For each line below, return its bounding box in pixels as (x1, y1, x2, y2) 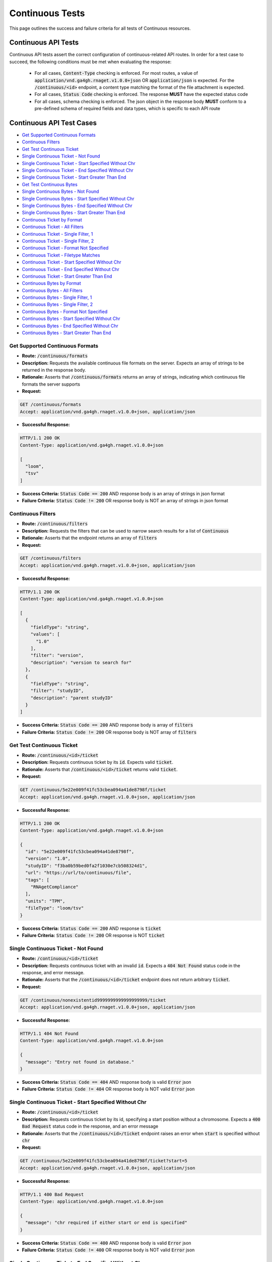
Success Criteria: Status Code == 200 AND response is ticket (22, 925, 161, 931)
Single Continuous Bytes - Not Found (22, 188, 99, 194)
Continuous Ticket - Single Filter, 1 (22, 231, 93, 237)
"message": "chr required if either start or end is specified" (25, 1220, 187, 1226)
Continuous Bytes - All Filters (22, 287, 83, 293)
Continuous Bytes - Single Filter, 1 (22, 294, 92, 300)
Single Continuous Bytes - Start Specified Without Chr (22, 195, 134, 201)
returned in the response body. (22, 366, 87, 373)
